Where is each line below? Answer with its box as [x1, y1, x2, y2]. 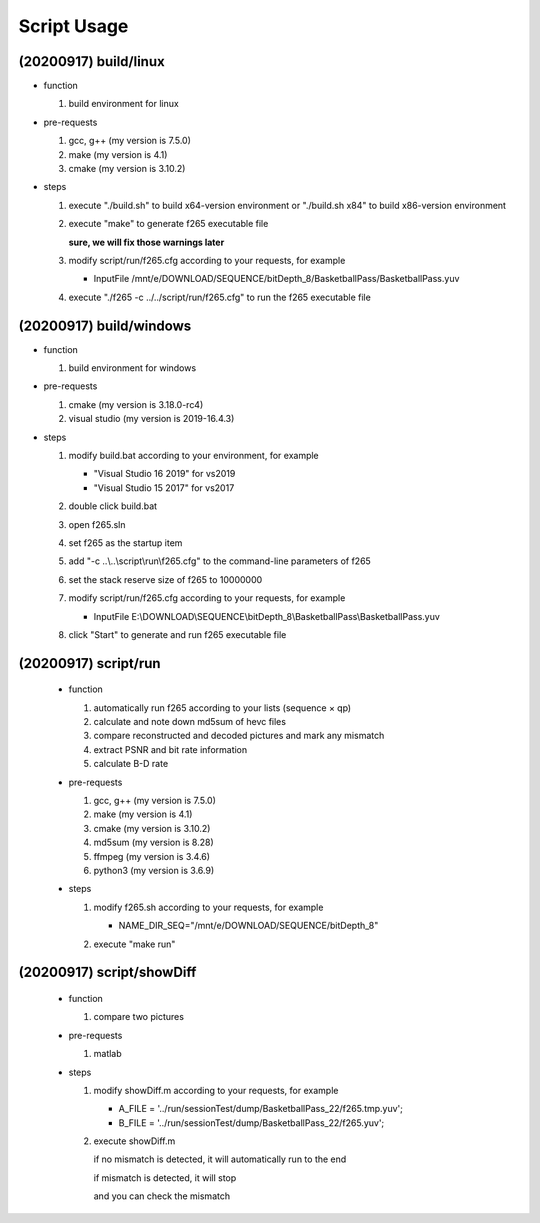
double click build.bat [68, 500, 158, 512]
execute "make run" [93, 938, 176, 950]
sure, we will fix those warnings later [68, 236, 225, 248]
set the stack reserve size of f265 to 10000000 [68, 573, 263, 585]
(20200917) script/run [18, 655, 161, 672]
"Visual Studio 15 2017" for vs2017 [93, 481, 235, 494]
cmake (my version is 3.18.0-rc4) [68, 398, 204, 410]
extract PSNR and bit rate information [93, 743, 248, 755]
